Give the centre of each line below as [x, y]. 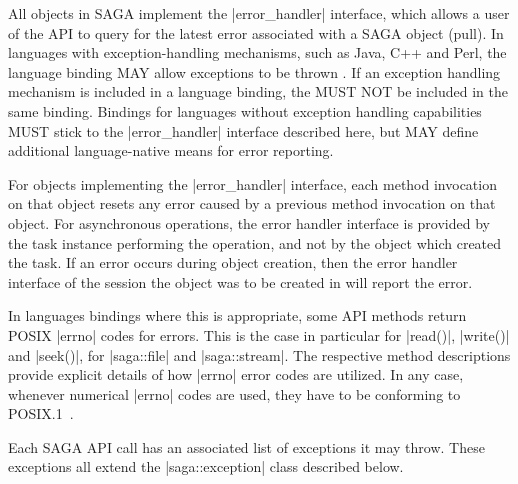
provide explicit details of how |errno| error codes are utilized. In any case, [236, 374]
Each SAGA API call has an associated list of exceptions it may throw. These [246, 446]
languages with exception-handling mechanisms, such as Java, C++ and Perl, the [257, 52]
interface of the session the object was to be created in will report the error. [240, 281]
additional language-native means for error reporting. [171, 150]
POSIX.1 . [41, 413]
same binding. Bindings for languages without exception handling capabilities [245, 110]
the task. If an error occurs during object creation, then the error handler [233, 262]
